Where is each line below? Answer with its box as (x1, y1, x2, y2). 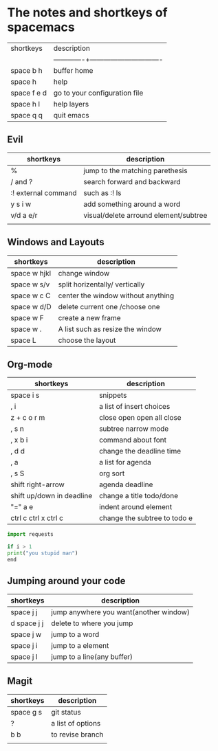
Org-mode (7, 359, 53, 370)
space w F (10, 313, 44, 322)
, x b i (10, 435, 28, 445)
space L (10, 335, 36, 345)
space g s (10, 707, 43, 717)
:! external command (10, 188, 77, 197)
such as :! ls (83, 188, 122, 197)
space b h (10, 65, 43, 75)
